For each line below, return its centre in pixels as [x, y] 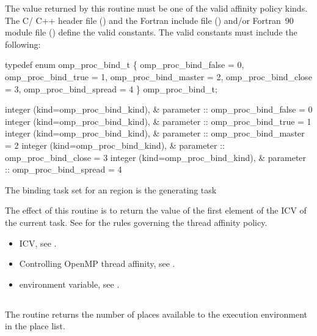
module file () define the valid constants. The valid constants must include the [151, 32]
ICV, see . [38, 243]
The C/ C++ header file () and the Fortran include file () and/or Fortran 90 [149, 20]
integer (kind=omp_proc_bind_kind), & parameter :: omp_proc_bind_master [155, 133]
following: [23, 44]
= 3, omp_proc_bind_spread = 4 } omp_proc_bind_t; [111, 88]
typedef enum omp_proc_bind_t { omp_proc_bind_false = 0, [125, 65]
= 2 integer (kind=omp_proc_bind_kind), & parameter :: [115, 145]
